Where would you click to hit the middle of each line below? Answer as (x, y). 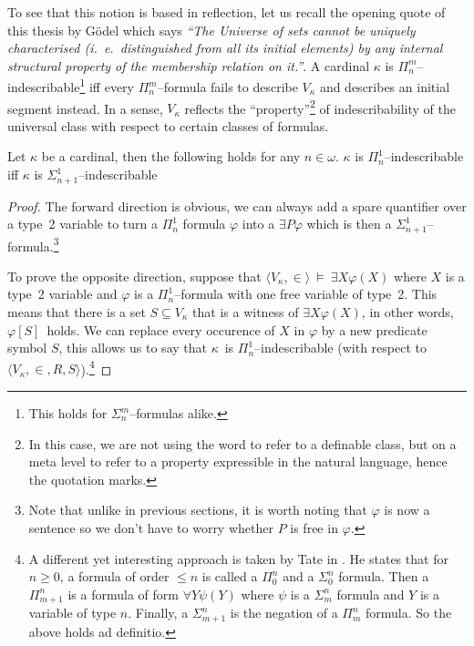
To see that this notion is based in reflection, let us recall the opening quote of (227, 12)
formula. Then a (384, 576)
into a (258, 224)
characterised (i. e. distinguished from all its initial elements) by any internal (225, 48)
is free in (314, 528)
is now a (407, 510)
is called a (230, 576)
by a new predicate (374, 329)
